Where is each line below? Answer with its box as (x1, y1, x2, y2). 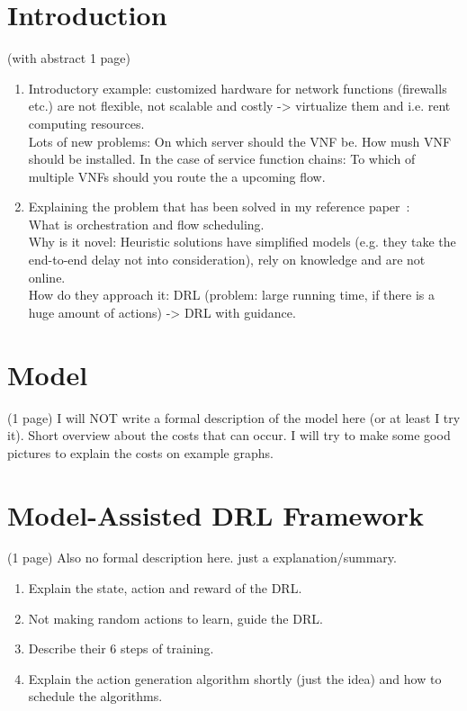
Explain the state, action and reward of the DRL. (28, 579, 302, 598)
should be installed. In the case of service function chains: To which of (28, 149, 416, 168)
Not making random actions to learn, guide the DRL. (28, 608, 323, 627)
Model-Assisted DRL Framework (7, 496, 424, 533)
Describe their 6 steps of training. (28, 639, 214, 658)
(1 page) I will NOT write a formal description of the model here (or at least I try (7, 408, 461, 427)
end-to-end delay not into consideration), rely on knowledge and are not (28, 250, 426, 269)
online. (28, 267, 66, 286)
